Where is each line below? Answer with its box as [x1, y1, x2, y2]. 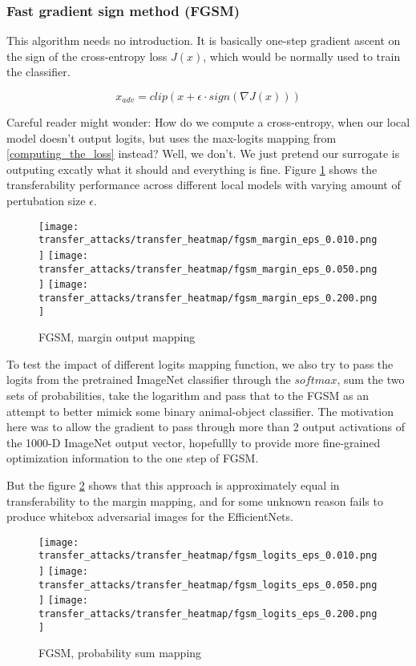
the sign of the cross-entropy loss [6, 47, 168, 64]
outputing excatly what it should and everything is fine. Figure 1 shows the [6, 160, 378, 177]
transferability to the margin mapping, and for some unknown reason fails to [6, 492, 383, 509]
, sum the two [337, 371, 405, 388]
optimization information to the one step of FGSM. [6, 450, 259, 466]
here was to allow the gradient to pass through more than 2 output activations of [6, 418, 406, 435]
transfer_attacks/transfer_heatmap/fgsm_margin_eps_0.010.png [38, 234, 378, 246]
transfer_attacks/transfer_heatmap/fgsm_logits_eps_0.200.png [38, 607, 378, 620]
